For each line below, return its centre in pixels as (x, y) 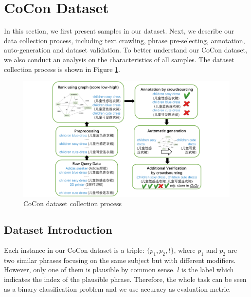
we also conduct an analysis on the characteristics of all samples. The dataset (119, 59)
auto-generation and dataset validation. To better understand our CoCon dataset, (126, 50)
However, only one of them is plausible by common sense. (90, 270)
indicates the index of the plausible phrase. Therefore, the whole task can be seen (125, 279)
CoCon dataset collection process (73, 203)
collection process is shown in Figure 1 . (62, 69)
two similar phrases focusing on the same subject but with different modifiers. (120, 260)
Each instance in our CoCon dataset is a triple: (74, 250)
